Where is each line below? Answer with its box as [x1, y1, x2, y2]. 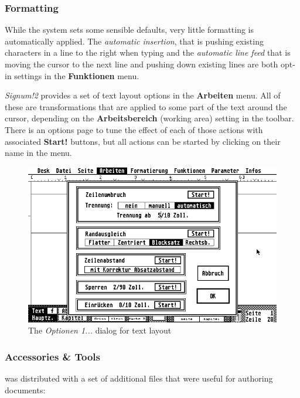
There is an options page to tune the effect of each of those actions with [5, 123, 263, 135]
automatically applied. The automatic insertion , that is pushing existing [5, 35, 264, 47]
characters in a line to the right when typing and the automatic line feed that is [5, 46, 291, 59]
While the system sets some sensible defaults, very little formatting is [5, 23, 254, 36]
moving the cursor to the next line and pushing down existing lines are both [5, 58, 278, 70]
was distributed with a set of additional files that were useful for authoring [5, 372, 273, 385]
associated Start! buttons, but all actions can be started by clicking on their [5, 135, 281, 147]
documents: [5, 383, 46, 396]
